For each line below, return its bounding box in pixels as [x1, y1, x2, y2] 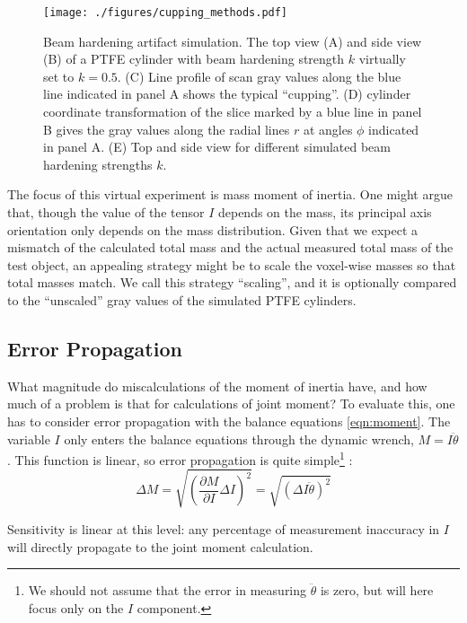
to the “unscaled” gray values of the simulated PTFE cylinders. [7, 290, 357, 309]
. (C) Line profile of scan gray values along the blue [117, 66, 401, 85]
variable [7, 429, 50, 448]
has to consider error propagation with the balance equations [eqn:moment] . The [7, 411, 451, 430]
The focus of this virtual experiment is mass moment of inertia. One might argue [7, 185, 453, 204]
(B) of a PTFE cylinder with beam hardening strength [43, 49, 345, 68]
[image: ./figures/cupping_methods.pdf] [43, 6, 288, 19]
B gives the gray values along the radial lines [43, 119, 290, 138]
